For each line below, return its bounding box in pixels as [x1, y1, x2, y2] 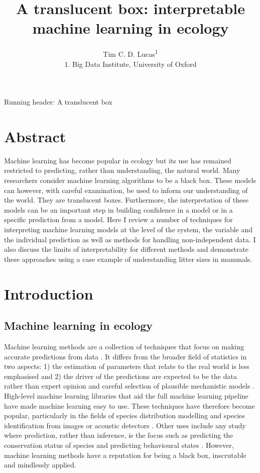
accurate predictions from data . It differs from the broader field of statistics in [4, 351, 247, 361]
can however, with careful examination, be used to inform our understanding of [4, 184, 248, 195]
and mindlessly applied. [4, 459, 76, 470]
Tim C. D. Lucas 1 [103, 47, 158, 59]
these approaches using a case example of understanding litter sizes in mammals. [4, 253, 252, 264]
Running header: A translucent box [4, 97, 112, 107]
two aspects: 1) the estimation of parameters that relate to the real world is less [4, 361, 249, 371]
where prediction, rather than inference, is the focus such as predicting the [4, 430, 233, 440]
